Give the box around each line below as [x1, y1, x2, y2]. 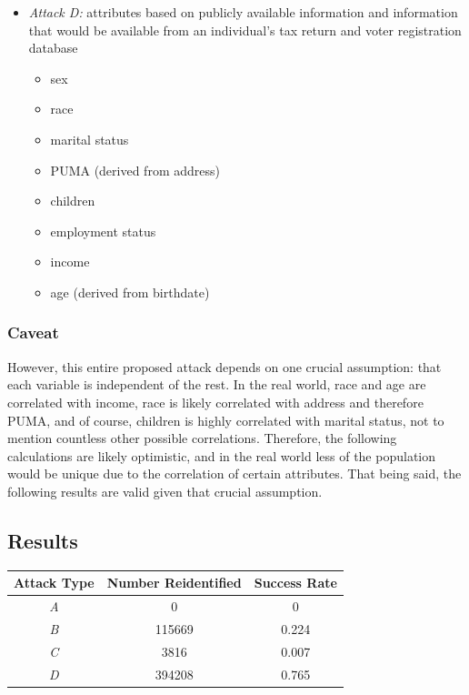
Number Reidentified [106, 573, 242, 592]
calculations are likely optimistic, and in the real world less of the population [7, 446, 436, 465]
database [28, 38, 78, 57]
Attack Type [14, 573, 95, 592]
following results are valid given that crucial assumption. [7, 481, 323, 500]
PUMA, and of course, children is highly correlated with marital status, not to [7, 410, 444, 429]
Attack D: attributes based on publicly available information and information [28, 3, 458, 21]
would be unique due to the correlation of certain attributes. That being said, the [7, 464, 462, 483]
